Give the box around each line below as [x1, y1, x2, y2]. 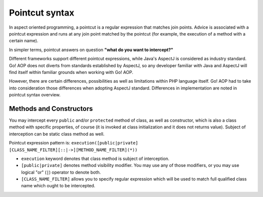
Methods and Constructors [9, 105, 93, 113]
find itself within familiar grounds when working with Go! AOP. [9, 69, 133, 75]
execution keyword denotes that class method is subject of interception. [21, 156, 170, 161]
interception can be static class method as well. [9, 131, 105, 137]
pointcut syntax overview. [9, 92, 61, 98]
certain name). [9, 38, 38, 44]
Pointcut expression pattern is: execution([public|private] [9, 140, 138, 146]
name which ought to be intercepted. [21, 183, 95, 189]
